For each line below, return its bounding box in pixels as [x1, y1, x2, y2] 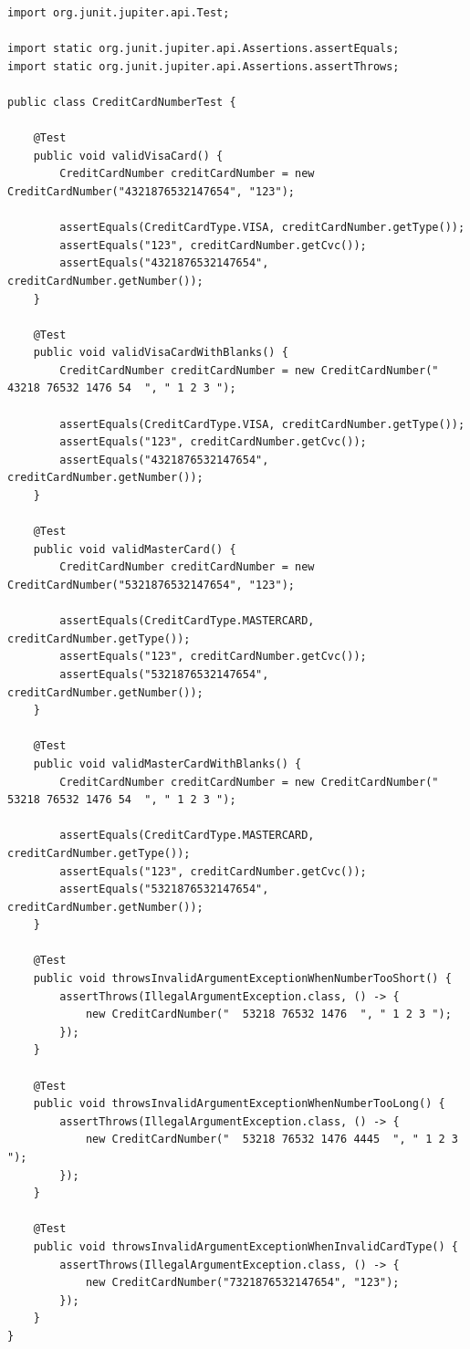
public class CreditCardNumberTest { [7, 95, 236, 109]
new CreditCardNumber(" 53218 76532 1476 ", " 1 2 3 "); [85, 1008, 452, 1021]
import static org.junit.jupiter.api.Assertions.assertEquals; [7, 42, 400, 56]
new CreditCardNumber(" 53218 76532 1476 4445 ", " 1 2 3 [85, 1133, 458, 1146]
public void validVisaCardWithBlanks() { [33, 346, 288, 360]
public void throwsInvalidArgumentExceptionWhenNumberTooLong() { [33, 1097, 445, 1111]
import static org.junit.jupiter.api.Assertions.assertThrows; [7, 59, 400, 73]
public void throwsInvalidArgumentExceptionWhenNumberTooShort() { [33, 972, 452, 986]
